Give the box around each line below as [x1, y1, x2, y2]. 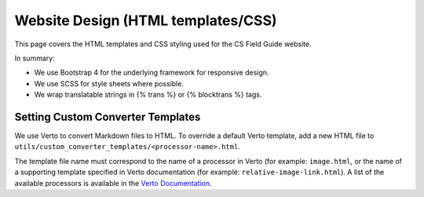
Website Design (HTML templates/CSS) [14, 12, 278, 29]
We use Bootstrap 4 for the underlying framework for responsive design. [34, 67, 269, 78]
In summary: [14, 53, 55, 63]
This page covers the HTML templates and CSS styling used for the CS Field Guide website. [14, 39, 312, 49]
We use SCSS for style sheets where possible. [34, 78, 185, 88]
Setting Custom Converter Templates [14, 110, 201, 123]
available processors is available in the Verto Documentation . [14, 178, 212, 188]
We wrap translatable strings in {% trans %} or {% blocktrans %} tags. [34, 90, 262, 100]
